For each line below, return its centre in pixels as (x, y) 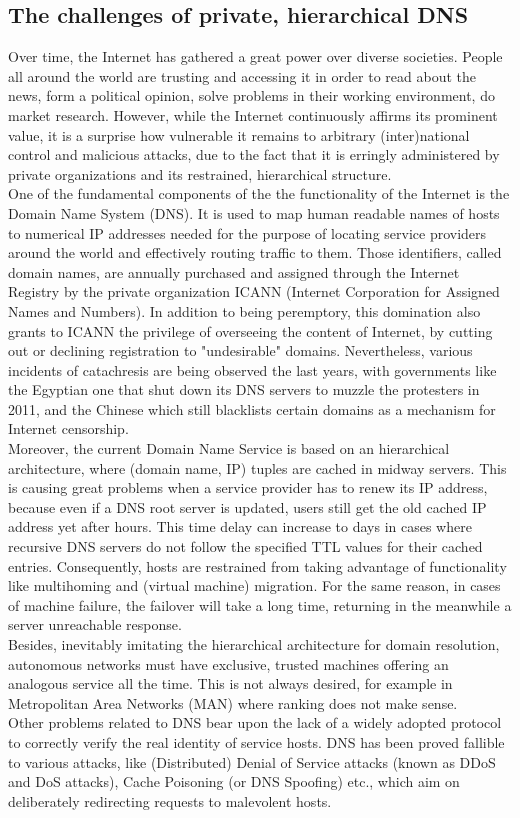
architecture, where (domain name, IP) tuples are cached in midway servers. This (257, 467)
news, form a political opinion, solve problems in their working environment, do (251, 95)
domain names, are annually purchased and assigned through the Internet (234, 271)
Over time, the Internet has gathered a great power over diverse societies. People (255, 56)
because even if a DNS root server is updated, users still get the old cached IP (247, 506)
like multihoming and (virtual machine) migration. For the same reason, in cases (254, 585)
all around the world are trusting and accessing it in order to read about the (242, 75)
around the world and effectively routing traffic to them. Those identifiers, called (255, 252)
